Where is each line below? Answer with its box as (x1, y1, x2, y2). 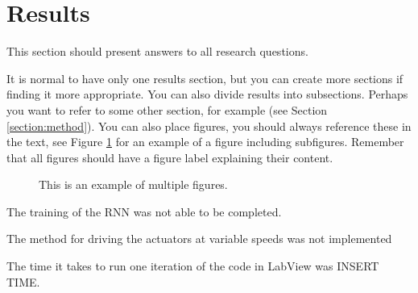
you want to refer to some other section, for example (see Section (6, 101, 328, 118)
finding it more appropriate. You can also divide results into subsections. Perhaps (6, 86, 408, 103)
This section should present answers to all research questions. (6, 43, 308, 60)
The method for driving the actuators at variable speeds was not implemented (6, 230, 392, 247)
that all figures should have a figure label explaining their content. (6, 149, 333, 165)
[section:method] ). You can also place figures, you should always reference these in (6, 117, 412, 134)
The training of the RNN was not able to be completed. (6, 203, 282, 220)
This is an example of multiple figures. (39, 176, 228, 193)
